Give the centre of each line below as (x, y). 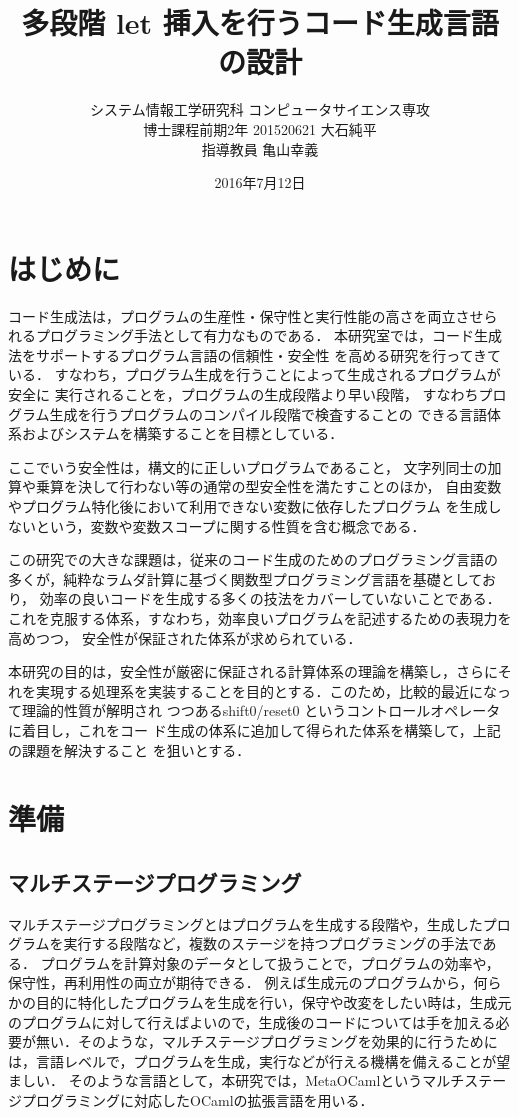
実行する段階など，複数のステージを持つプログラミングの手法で (273, 943)
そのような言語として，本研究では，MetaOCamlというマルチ (266, 1080)
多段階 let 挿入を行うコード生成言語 (260, 22)
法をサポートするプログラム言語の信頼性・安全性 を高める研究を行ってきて (255, 354)
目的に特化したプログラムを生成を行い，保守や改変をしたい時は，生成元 (273, 1002)
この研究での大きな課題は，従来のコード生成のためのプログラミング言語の (253, 559)
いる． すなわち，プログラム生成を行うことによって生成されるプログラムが (254, 374)
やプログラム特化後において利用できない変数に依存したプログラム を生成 (248, 505)
